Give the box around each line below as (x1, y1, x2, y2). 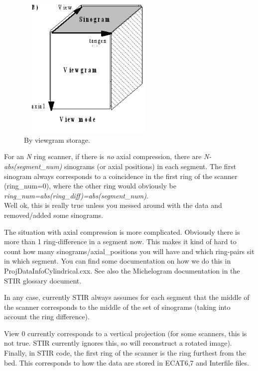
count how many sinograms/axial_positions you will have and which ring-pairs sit (4, 246, 255, 256)
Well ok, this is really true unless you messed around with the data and (4, 200, 222, 210)
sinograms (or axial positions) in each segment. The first (64, 161, 237, 171)
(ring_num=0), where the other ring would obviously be (4, 181, 176, 191)
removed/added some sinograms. (4, 209, 104, 220)
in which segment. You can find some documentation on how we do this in (4, 256, 231, 266)
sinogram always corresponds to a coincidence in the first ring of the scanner (4, 171, 238, 181)
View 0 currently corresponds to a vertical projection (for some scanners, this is (4, 328, 247, 338)
